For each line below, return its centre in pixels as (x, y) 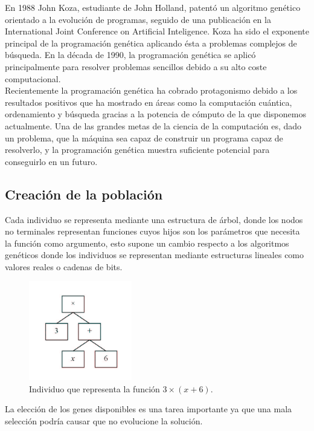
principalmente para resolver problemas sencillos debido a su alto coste (136, 66)
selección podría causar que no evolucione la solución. (104, 420)
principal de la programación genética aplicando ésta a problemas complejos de (151, 43)
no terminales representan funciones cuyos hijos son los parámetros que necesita (152, 231)
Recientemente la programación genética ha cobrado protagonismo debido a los (151, 90)
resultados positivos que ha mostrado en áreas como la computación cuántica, (149, 102)
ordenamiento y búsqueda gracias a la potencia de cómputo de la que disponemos (155, 114)
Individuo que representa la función (95, 388)
